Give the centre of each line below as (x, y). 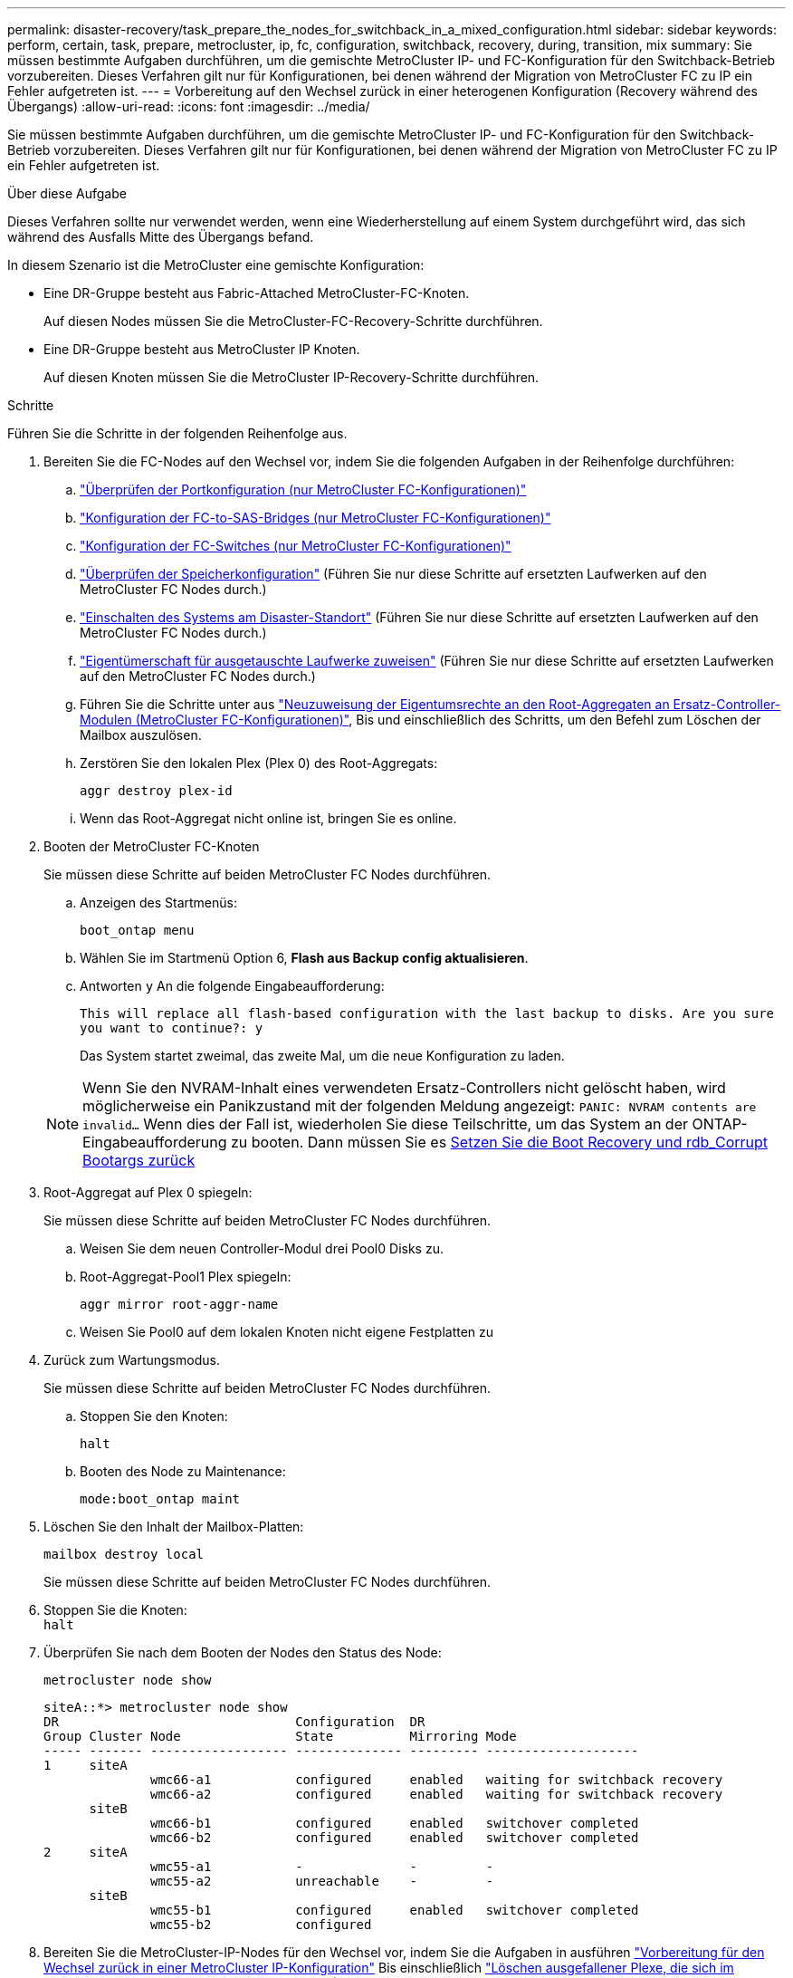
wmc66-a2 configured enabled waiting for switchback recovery (437, 1794)
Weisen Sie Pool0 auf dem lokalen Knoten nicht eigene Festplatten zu (287, 1332)
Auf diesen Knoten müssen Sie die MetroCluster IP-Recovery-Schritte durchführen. (291, 377)
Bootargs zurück (139, 1160)
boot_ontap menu (137, 930)
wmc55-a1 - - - (322, 1867)
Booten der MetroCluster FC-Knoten (152, 846)
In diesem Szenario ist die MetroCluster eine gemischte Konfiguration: (216, 265)
